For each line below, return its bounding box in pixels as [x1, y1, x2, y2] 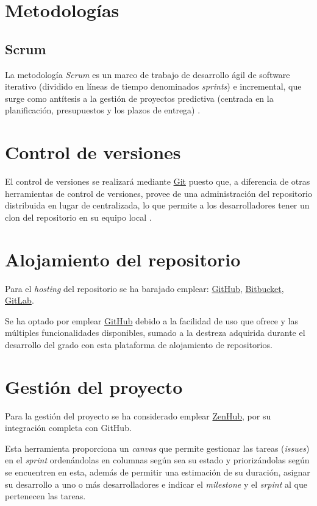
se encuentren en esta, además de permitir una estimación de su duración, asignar [5, 466, 310, 479]
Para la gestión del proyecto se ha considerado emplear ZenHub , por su [5, 409, 271, 422]
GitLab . [5, 294, 34, 307]
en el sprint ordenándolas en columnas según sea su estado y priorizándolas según [5, 454, 310, 466]
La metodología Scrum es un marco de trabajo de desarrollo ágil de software [5, 68, 290, 80]
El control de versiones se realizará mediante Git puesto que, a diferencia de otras [5, 175, 310, 188]
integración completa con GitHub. [5, 421, 132, 434]
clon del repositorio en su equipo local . [5, 210, 152, 223]
